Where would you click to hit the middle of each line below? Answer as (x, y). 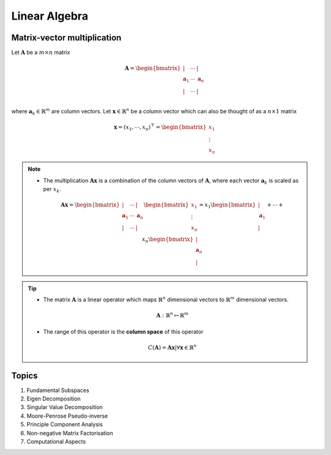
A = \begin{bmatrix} (153, 68)
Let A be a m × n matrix (41, 53)
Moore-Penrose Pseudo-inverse (67, 416)
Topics (25, 376)
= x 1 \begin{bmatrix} (227, 206)
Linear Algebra (50, 16)
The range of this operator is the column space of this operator (123, 331)
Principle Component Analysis (65, 424)
